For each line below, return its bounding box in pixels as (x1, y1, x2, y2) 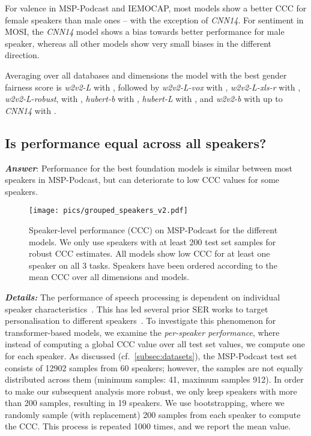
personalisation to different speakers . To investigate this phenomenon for (5, 314, 276, 327)
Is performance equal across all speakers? (5, 133, 267, 152)
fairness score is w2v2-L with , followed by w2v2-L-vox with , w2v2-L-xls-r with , (5, 80, 301, 93)
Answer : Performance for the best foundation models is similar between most (5, 161, 293, 174)
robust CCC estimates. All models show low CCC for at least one (29, 247, 270, 260)
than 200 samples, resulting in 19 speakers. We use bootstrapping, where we (5, 396, 285, 409)
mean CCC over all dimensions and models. (29, 270, 190, 283)
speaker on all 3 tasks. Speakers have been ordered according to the (29, 258, 277, 271)
